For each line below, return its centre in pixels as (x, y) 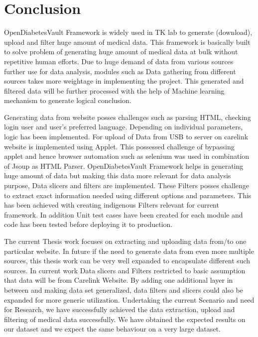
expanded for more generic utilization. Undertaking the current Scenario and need (129, 299)
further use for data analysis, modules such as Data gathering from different (120, 71)
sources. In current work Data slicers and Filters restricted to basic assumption (125, 270)
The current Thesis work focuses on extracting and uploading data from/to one (125, 241)
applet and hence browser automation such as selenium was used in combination (127, 156)
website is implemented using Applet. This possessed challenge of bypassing (119, 146)
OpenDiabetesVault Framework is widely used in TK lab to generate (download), (128, 32)
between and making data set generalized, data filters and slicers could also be (124, 289)
